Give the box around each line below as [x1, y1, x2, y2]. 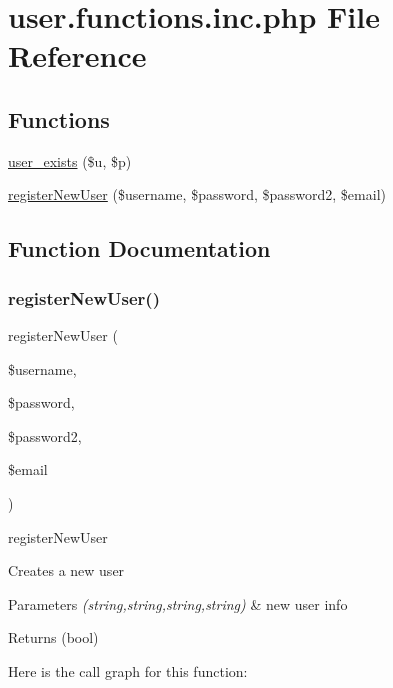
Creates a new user [8, 560, 125, 581]
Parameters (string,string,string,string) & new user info [8, 593, 348, 614]
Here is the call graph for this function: [8, 660, 248, 681]
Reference [8, 35, 147, 76]
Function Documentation [8, 233, 271, 264]
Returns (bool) [8, 627, 99, 648]
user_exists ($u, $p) [8, 150, 132, 171]
